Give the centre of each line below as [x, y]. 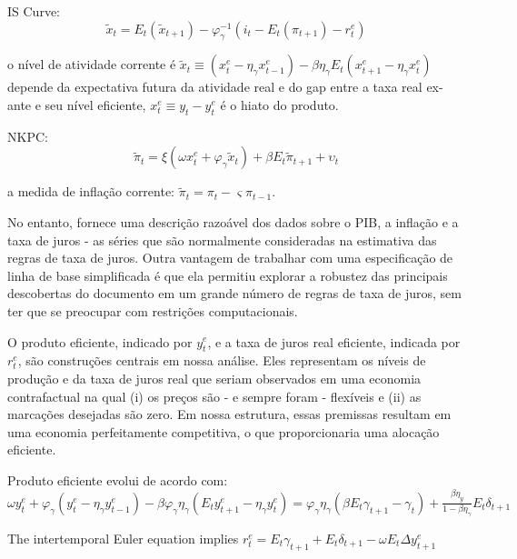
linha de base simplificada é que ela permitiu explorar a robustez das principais [228, 275]
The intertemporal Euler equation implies [123, 539]
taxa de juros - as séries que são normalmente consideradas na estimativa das [222, 240]
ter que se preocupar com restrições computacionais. [153, 310]
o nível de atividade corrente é [92, 64]
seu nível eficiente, [95, 104]
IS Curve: [34, 11]
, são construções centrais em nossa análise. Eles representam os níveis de [222, 360]
